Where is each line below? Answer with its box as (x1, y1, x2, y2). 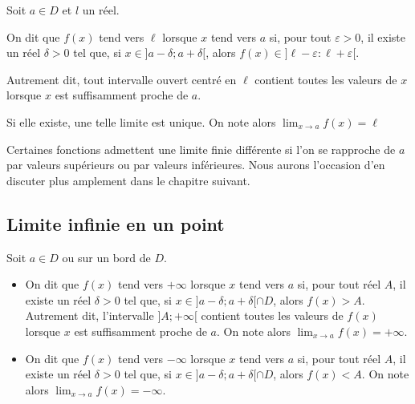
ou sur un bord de (62, 248, 151, 265)
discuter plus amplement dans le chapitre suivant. (6, 172, 250, 188)
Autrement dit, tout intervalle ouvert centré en (6, 71, 237, 87)
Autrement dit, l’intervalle (25, 307, 154, 324)
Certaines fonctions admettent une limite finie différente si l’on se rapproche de (6, 140, 396, 157)
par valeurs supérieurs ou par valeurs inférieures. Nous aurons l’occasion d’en (6, 156, 385, 173)
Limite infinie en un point (6, 211, 225, 236)
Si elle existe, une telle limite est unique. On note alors (6, 113, 276, 130)
